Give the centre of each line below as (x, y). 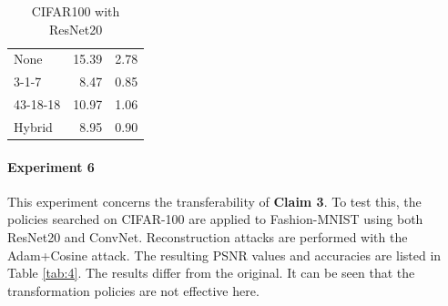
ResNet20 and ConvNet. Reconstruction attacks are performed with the (208, 237)
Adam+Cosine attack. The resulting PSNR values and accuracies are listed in (224, 255)
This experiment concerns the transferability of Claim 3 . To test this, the (214, 201)
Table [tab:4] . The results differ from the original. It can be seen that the (211, 273)
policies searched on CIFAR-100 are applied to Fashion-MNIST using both (215, 219)
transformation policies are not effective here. (133, 290)
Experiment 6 (51, 166)
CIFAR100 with (76, 11)
